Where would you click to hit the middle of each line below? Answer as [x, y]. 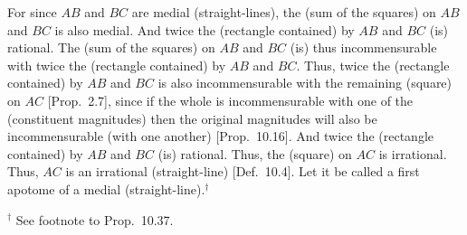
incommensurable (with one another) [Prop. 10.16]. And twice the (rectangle [221, 136]
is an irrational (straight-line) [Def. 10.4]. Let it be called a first [243, 171]
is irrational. [413, 153]
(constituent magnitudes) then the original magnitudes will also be [192, 118]
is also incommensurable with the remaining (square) [305, 83]
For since [32, 12]
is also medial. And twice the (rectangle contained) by [205, 29]
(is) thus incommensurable [363, 47]
